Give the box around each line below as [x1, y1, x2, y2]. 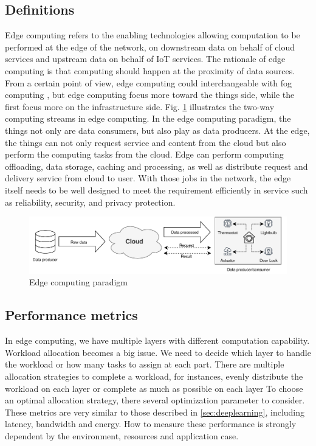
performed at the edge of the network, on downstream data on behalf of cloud [5, 40, 295, 53]
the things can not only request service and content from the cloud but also [5, 136, 286, 148]
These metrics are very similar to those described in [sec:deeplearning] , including [5, 405, 305, 418]
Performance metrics [5, 305, 138, 324]
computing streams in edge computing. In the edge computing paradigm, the [5, 112, 291, 125]
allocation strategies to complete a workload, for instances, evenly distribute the [5, 370, 303, 383]
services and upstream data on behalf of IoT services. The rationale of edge [5, 52, 286, 65]
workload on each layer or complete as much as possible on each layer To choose [5, 382, 303, 394]
